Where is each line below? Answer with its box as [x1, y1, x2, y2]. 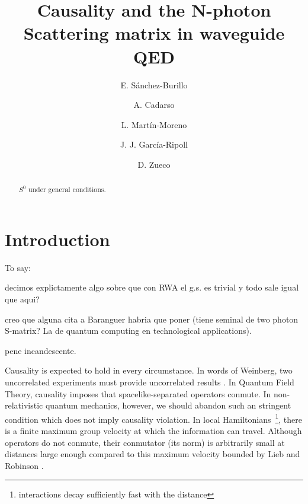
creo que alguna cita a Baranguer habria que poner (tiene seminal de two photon [5, 312, 299, 325]
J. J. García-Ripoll [120, 138, 188, 151]
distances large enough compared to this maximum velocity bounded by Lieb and [5, 448, 300, 460]
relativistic [5, 399, 43, 412]
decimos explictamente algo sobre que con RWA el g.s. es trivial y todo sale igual [5, 281, 299, 294]
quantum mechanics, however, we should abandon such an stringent [45, 399, 291, 412]
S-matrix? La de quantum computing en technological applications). [5, 324, 252, 337]
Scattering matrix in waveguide [23, 21, 285, 45]
